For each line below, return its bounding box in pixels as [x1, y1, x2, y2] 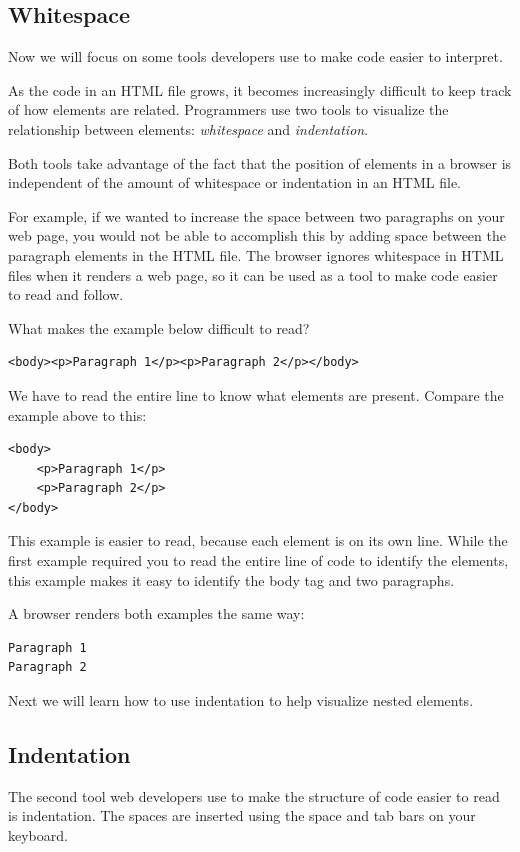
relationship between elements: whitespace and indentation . [8, 118, 369, 139]
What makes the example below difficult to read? [8, 317, 310, 338]
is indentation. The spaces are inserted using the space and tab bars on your [8, 805, 476, 826]
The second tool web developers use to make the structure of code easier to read [8, 785, 500, 806]
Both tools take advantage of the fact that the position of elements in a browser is [8, 152, 512, 173]
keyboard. [8, 825, 68, 846]
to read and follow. [8, 284, 124, 305]
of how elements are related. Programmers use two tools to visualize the [8, 99, 449, 120]
